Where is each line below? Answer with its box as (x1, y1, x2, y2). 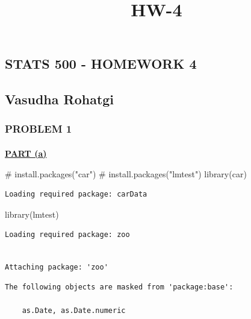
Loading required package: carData (5, 190, 147, 199)
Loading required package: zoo (5, 230, 130, 239)
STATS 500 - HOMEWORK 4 (5, 54, 197, 73)
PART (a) (5, 147, 47, 159)
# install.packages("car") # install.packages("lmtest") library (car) (5, 167, 247, 180)
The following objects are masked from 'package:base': (5, 283, 234, 292)
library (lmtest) (5, 207, 59, 220)
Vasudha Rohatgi (5, 90, 114, 109)
